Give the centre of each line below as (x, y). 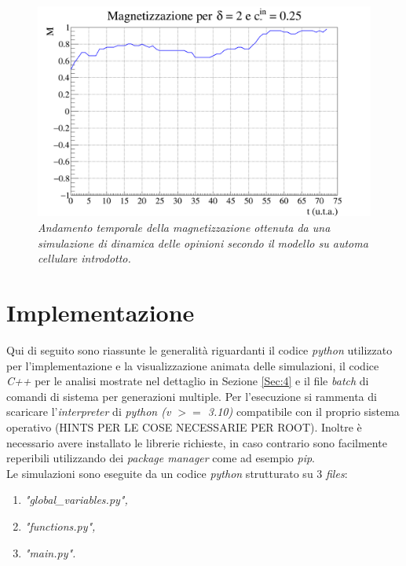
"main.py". (50, 552)
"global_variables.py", (76, 500)
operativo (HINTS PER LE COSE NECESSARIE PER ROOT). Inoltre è (184, 426)
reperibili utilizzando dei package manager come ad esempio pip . (161, 458)
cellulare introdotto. (84, 258)
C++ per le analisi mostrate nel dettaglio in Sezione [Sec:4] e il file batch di (188, 381)
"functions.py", (60, 526)
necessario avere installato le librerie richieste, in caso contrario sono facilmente (197, 442)
